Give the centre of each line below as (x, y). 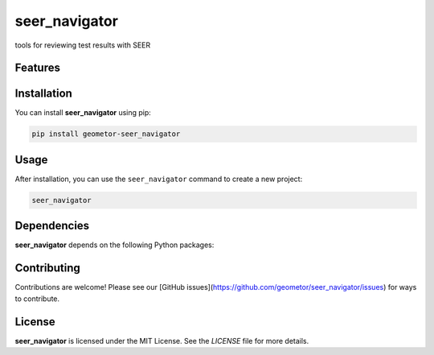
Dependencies (52, 226)
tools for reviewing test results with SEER (83, 45)
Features (37, 68)
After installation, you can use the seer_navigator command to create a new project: (159, 179)
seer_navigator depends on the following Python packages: (115, 245)
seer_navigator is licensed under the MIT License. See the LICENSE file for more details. (162, 341)
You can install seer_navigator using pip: (83, 113)
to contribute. (37, 299)
